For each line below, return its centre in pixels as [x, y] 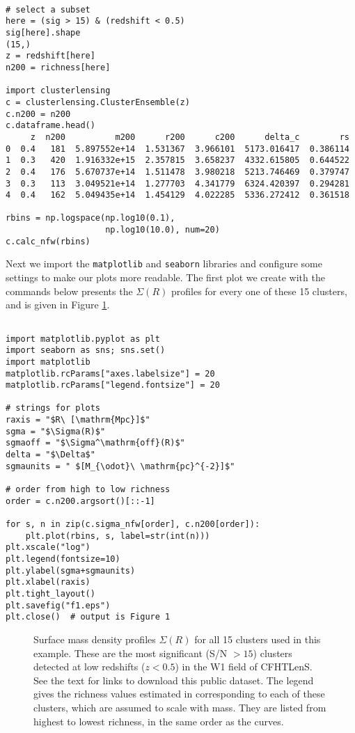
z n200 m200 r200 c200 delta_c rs [190, 137]
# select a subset [48, 9]
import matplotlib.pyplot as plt [83, 339]
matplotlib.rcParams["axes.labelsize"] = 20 [110, 373]
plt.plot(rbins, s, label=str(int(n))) [118, 536]
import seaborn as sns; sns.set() [86, 350]
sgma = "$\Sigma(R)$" [56, 431]
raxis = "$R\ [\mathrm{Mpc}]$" [78, 420]
